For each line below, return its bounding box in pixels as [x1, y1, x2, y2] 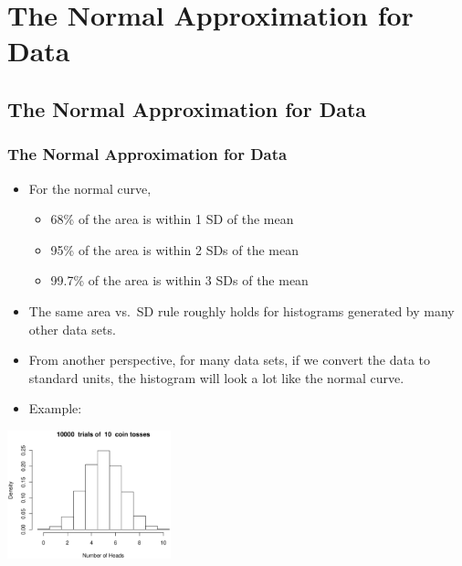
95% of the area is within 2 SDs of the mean [50, 240, 299, 259]
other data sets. [28, 319, 116, 338]
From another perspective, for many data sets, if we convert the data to [28, 350, 431, 369]
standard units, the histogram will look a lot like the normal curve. [28, 368, 404, 387]
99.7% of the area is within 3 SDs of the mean [50, 271, 309, 290]
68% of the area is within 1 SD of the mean [50, 209, 294, 229]
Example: [28, 399, 82, 418]
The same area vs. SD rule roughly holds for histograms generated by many [28, 301, 455, 320]
